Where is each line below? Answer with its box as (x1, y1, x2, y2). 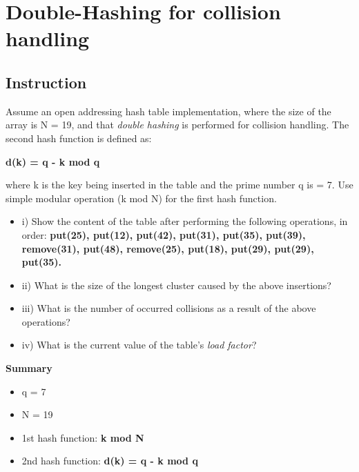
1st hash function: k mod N (21, 430, 144, 444)
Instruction (6, 71, 87, 92)
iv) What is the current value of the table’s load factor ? (21, 337, 257, 352)
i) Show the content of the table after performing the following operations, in (21, 214, 348, 228)
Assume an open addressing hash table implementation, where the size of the (6, 104, 331, 118)
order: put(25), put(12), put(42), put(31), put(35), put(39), (21, 227, 306, 242)
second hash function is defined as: (6, 130, 152, 145)
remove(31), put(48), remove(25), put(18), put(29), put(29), (21, 241, 314, 255)
